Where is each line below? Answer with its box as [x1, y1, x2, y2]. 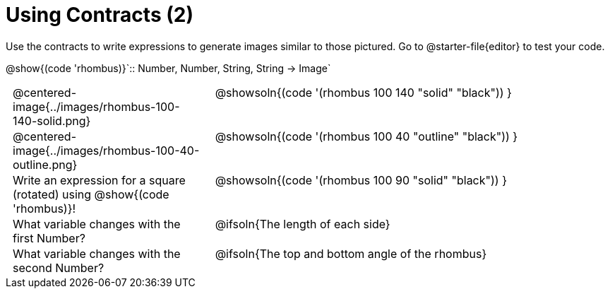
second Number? [13, 260, 104, 275]
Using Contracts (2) [6, 3, 193, 27]
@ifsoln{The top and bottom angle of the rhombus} [215, 246, 487, 261]
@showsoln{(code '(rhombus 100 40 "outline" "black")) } [215, 129, 518, 143]
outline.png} [13, 157, 78, 172]
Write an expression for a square [13, 172, 186, 187]
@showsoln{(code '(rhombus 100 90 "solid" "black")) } [215, 172, 507, 187]
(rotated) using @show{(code [13, 187, 169, 201]
